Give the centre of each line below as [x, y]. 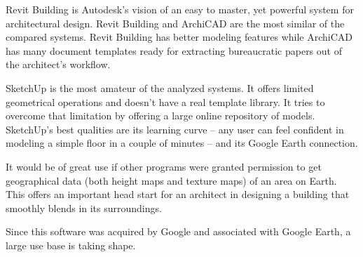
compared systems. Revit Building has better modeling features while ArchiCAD [179, 37]
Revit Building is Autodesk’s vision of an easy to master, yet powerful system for [180, 9]
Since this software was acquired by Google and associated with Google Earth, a [178, 231]
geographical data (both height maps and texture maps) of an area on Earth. [171, 180]
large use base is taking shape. [71, 245]
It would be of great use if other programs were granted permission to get [164, 166]
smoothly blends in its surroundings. [84, 207]
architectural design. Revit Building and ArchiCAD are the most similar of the [175, 23]
